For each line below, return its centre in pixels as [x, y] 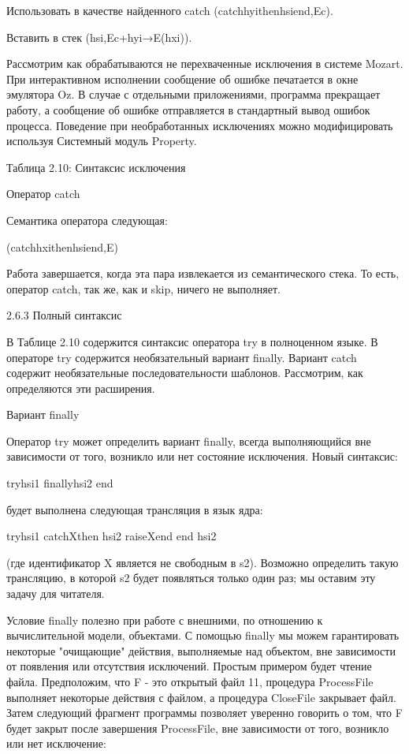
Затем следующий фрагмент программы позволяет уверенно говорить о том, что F [204, 713]
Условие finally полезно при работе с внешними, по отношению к [165, 620]
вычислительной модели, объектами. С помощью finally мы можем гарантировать [203, 635]
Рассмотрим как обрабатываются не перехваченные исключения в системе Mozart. [205, 63]
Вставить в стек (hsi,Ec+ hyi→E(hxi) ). [99, 37]
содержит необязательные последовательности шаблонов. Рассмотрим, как [185, 373]
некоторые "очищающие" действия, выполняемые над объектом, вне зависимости [201, 650]
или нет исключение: [56, 743]
